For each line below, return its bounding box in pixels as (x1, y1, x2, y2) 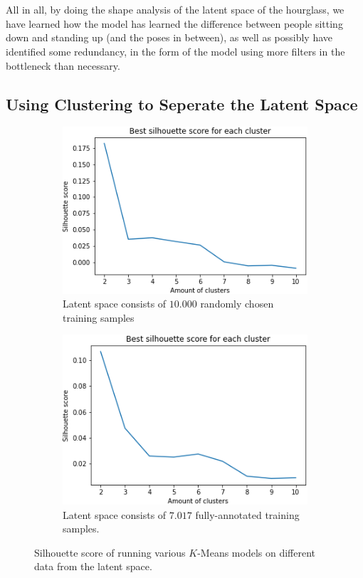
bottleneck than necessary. (6, 58, 120, 73)
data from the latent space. (34, 559, 152, 574)
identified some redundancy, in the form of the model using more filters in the (6, 43, 345, 58)
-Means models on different (197, 545, 316, 559)
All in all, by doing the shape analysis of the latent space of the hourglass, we (6, 2, 344, 17)
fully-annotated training (195, 507, 300, 522)
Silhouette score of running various (34, 545, 186, 559)
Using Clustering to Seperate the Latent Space (6, 93, 358, 115)
